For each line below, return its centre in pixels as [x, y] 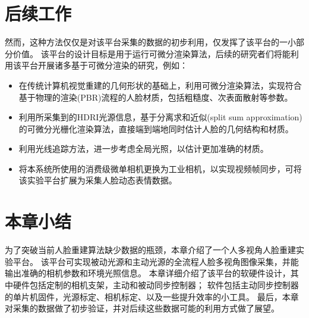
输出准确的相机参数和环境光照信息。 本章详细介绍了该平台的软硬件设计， [148, 273]
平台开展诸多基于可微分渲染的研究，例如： [104, 65]
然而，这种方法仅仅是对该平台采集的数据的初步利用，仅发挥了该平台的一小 [150, 42]
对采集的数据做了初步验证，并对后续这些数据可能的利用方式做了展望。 [142, 308]
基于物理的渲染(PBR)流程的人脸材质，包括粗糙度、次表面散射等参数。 [156, 97]
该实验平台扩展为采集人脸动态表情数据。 [98, 180]
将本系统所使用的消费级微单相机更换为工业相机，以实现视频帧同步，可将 [160, 168]
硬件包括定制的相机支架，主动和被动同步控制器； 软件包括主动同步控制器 [156, 284]
